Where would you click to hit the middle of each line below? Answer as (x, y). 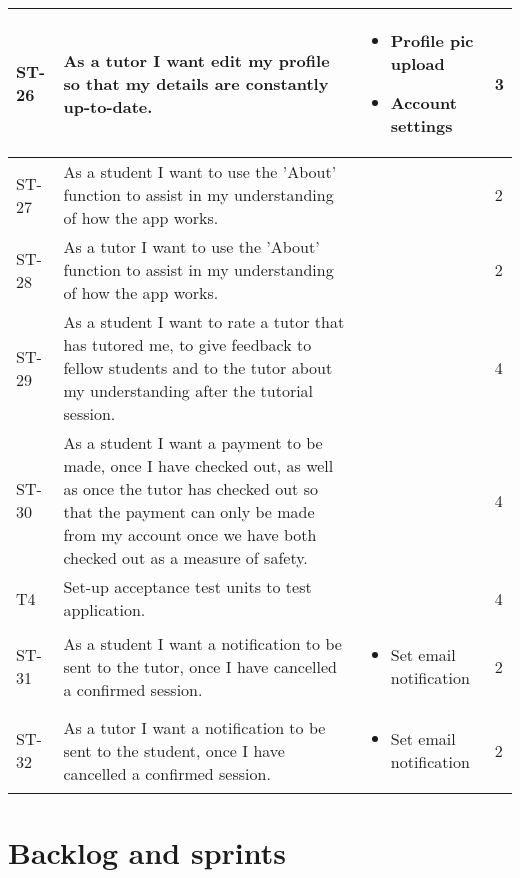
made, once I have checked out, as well (198, 465)
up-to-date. (108, 106)
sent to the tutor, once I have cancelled (200, 666)
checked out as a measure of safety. (185, 557)
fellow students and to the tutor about (198, 367)
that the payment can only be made (189, 511)
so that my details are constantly (196, 83)
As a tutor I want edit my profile (196, 60)
